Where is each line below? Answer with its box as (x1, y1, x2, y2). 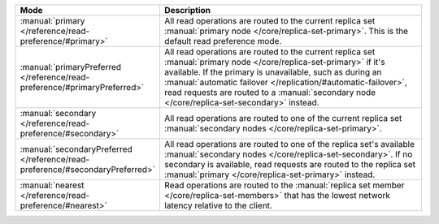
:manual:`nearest (20, 179, 85, 191)
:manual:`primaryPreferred (20, 62, 122, 72)
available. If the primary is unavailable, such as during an (163, 67, 382, 77)
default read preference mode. (163, 36, 282, 46)
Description (163, 5, 211, 15)
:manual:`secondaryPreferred (20, 144, 133, 154)
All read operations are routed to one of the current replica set (163, 113, 402, 123)
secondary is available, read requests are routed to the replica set (163, 159, 416, 170)
